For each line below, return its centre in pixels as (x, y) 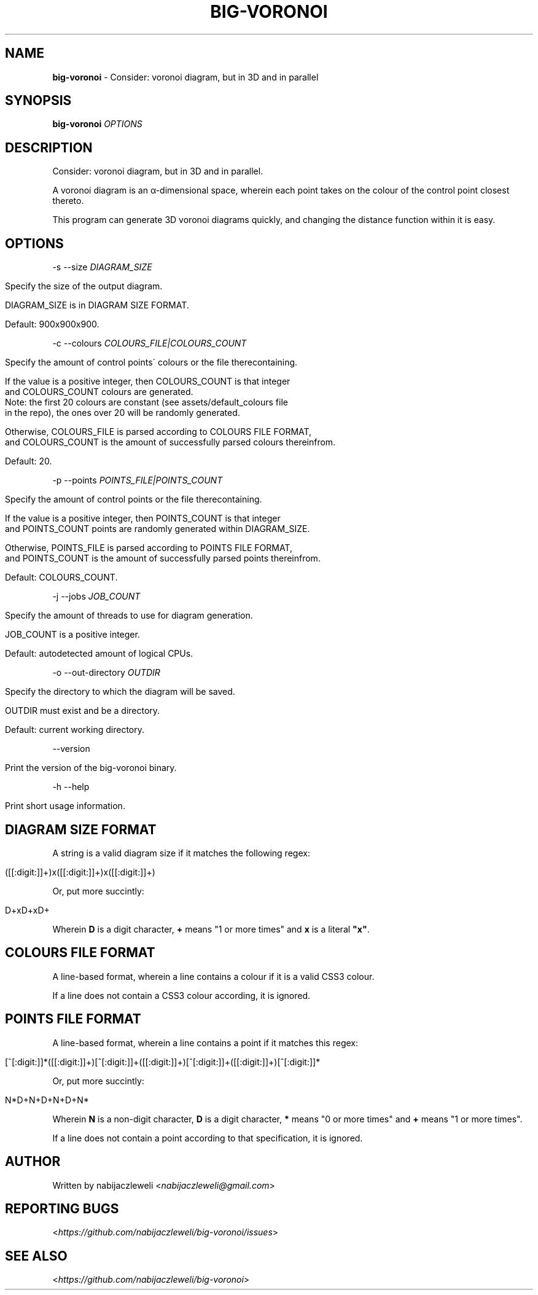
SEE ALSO (36, 1256)
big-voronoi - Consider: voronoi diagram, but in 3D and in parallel (185, 77)
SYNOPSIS (38, 101)
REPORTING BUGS (62, 1208)
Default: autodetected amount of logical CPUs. (99, 654)
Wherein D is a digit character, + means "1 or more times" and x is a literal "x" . (211, 929)
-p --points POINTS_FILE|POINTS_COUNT (138, 480)
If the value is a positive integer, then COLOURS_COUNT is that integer (148, 381)
